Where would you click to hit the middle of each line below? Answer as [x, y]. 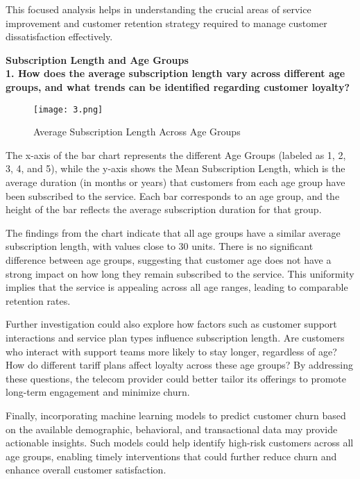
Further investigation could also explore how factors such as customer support [171, 324]
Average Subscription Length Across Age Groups [137, 132]
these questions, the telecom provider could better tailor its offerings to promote [176, 378]
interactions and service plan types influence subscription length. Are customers [175, 337]
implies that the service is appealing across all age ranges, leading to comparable [177, 287]
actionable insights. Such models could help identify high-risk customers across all [180, 443]
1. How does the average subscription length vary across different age [175, 73]
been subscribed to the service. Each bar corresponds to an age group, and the [173, 195]
